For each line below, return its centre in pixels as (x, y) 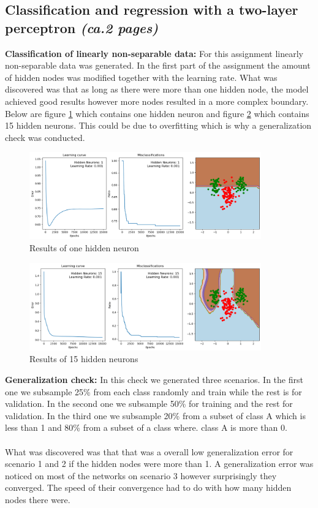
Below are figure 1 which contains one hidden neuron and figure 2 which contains (157, 113)
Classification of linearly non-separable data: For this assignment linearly (154, 53)
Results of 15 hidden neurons (84, 359)
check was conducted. (45, 137)
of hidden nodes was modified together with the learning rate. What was (141, 77)
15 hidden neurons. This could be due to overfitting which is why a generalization (158, 125)
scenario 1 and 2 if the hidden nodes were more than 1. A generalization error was (159, 464)
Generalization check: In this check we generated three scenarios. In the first (154, 379)
